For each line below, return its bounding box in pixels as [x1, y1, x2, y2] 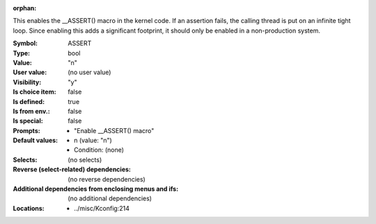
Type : [13, 49, 31, 57]
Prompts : [13, 126, 41, 135]
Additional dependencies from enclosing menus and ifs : [13, 184, 179, 193]
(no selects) [68, 155, 102, 164]
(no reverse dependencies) [68, 175, 146, 183]
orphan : [13, 4, 37, 12]
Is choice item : [13, 87, 56, 96]
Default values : [13, 136, 58, 145]
